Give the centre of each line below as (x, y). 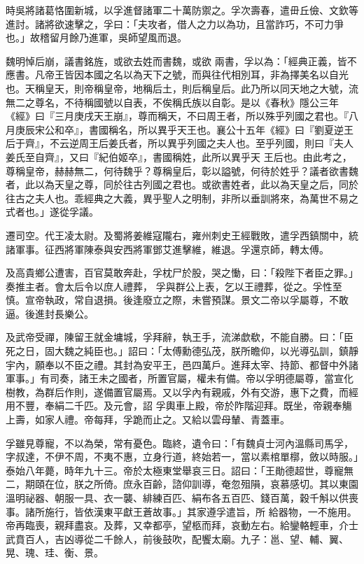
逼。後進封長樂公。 (50, 313)
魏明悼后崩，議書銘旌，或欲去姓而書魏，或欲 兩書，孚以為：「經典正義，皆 (176, 61)
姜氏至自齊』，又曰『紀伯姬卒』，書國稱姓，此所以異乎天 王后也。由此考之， (179, 156)
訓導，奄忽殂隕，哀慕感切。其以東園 (275, 484)
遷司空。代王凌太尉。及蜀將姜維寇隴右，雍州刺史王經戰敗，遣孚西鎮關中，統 (182, 235)
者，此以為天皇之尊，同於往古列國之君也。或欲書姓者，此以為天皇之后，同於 (182, 184)
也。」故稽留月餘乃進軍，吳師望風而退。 (96, 37)
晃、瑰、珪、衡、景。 (55, 552)
